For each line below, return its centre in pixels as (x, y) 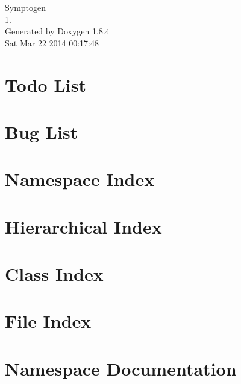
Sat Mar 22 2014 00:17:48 (52, 43)
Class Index (54, 274)
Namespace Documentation (121, 368)
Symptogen (26, 7)
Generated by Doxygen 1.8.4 (57, 31)
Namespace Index (80, 179)
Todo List (45, 84)
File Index (48, 321)
